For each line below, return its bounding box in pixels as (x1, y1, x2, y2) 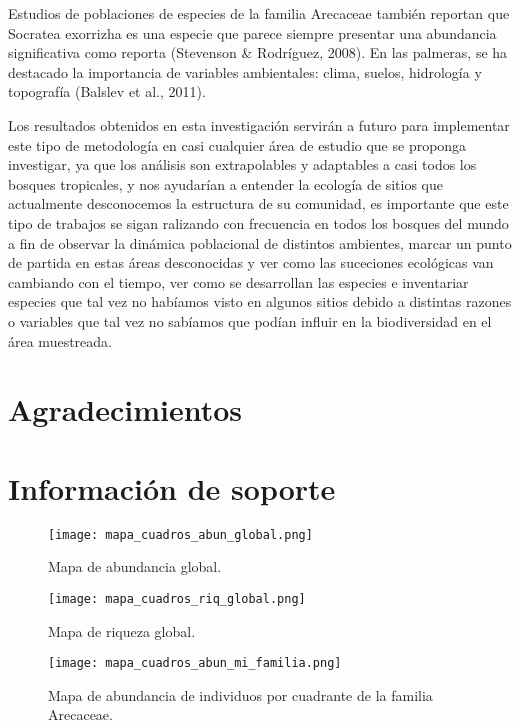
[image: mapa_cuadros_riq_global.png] (48, 591, 306, 606)
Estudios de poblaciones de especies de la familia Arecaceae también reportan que (8, 3, 510, 23)
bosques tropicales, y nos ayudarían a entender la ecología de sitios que (8, 173, 443, 194)
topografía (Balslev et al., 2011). (8, 81, 206, 102)
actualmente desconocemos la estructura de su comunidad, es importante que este (8, 193, 509, 214)
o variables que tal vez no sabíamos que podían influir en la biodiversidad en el (8, 310, 492, 331)
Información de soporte (8, 467, 336, 508)
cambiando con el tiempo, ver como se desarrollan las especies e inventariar (8, 271, 469, 292)
